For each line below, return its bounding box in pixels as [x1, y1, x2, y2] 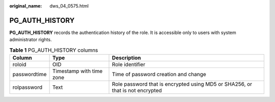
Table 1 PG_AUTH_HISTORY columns [9, 46, 98, 53]
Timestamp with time [52, 67, 103, 75]
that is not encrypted [112, 87, 162, 94]
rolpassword [12, 84, 43, 91]
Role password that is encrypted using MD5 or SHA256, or [112, 81, 252, 88]
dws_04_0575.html [49, 3, 89, 9]
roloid [12, 61, 26, 68]
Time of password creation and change [112, 71, 206, 78]
